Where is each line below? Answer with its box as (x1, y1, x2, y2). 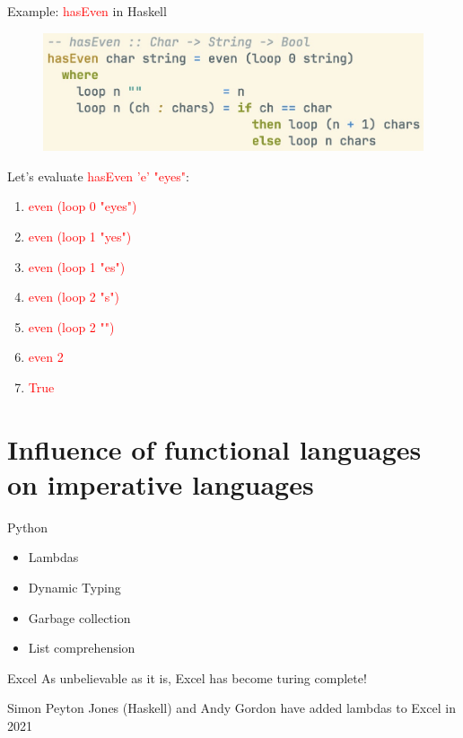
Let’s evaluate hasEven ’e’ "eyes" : (7, 166, 189, 185)
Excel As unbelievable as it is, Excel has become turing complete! (7, 668, 367, 687)
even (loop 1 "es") (28, 257, 126, 276)
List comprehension (28, 638, 135, 657)
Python (7, 517, 48, 536)
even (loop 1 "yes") (28, 226, 132, 245)
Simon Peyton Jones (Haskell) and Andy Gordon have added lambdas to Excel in (7, 698, 456, 717)
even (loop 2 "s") (28, 287, 119, 306)
